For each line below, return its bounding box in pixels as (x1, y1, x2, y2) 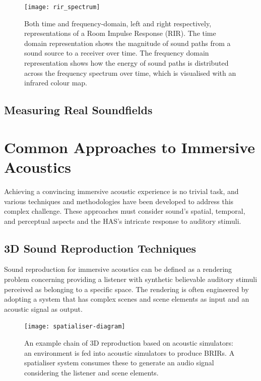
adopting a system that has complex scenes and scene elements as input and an (4, 294, 249, 304)
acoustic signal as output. (4, 303, 83, 314)
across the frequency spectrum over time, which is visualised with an (24, 67, 236, 78)
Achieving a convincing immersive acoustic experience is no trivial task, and (4, 185, 239, 196)
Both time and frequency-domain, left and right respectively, (24, 18, 212, 28)
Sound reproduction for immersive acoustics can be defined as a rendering (4, 264, 232, 274)
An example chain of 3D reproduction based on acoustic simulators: (24, 338, 233, 348)
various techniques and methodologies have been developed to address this (4, 196, 234, 206)
